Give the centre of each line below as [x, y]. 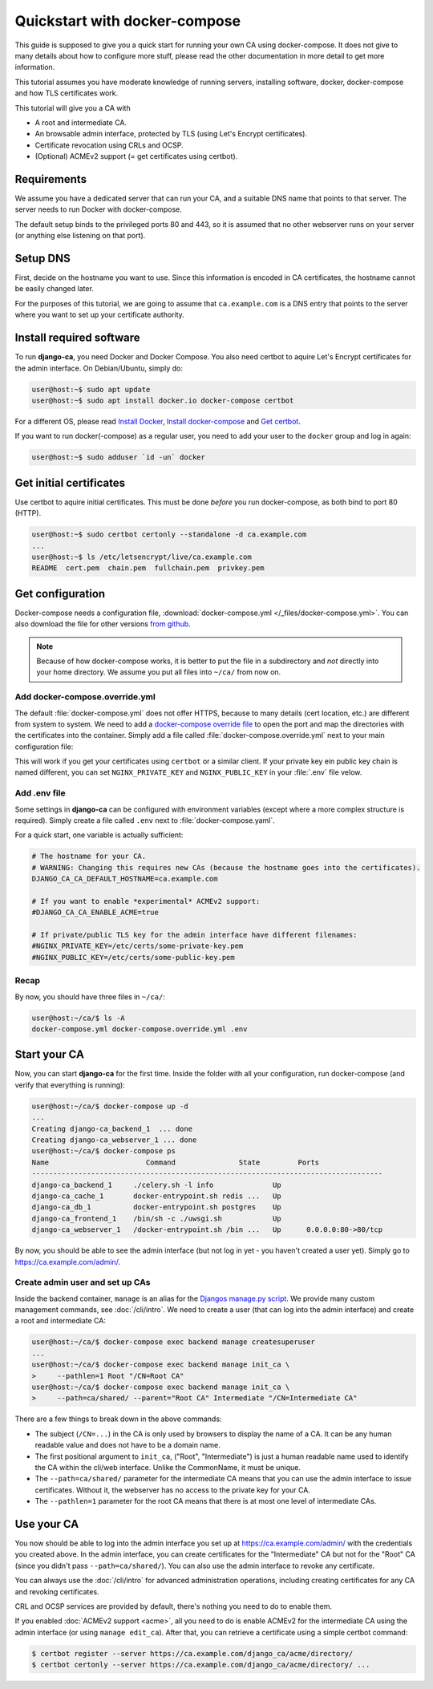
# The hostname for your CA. [89, 857]
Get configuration [60, 593]
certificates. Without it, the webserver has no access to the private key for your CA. [172, 1490]
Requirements [51, 179]
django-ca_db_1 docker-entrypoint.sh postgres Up [156, 1207]
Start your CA [49, 1055]
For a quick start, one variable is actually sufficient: [99, 835]
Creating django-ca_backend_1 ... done [112, 1128]
